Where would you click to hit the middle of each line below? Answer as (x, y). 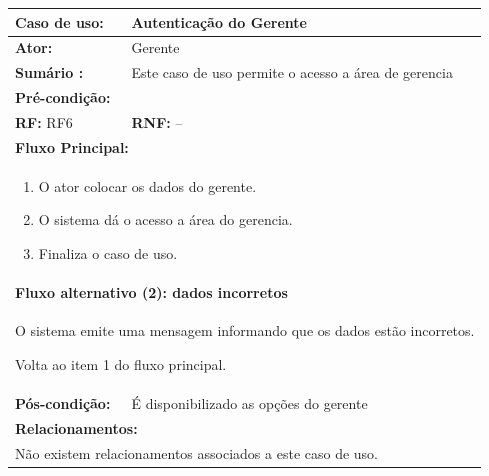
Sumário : (49, 72)
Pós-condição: (63, 402)
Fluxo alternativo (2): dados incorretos (151, 291)
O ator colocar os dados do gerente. (147, 185)
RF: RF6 (44, 121)
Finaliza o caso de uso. (108, 252)
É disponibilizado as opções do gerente (249, 402)
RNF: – (157, 121)
